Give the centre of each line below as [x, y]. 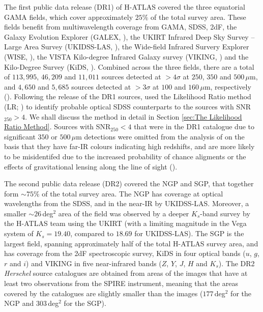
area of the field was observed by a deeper [124, 213]
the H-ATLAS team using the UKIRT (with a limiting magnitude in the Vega [125, 223]
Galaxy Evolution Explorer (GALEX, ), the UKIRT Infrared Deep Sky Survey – [129, 36]
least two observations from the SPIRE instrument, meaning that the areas [121, 283]
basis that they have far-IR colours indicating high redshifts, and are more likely [129, 146]
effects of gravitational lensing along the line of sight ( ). [91, 166]
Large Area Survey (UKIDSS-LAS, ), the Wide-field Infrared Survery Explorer [127, 47]
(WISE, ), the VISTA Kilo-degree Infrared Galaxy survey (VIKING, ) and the [126, 56]
